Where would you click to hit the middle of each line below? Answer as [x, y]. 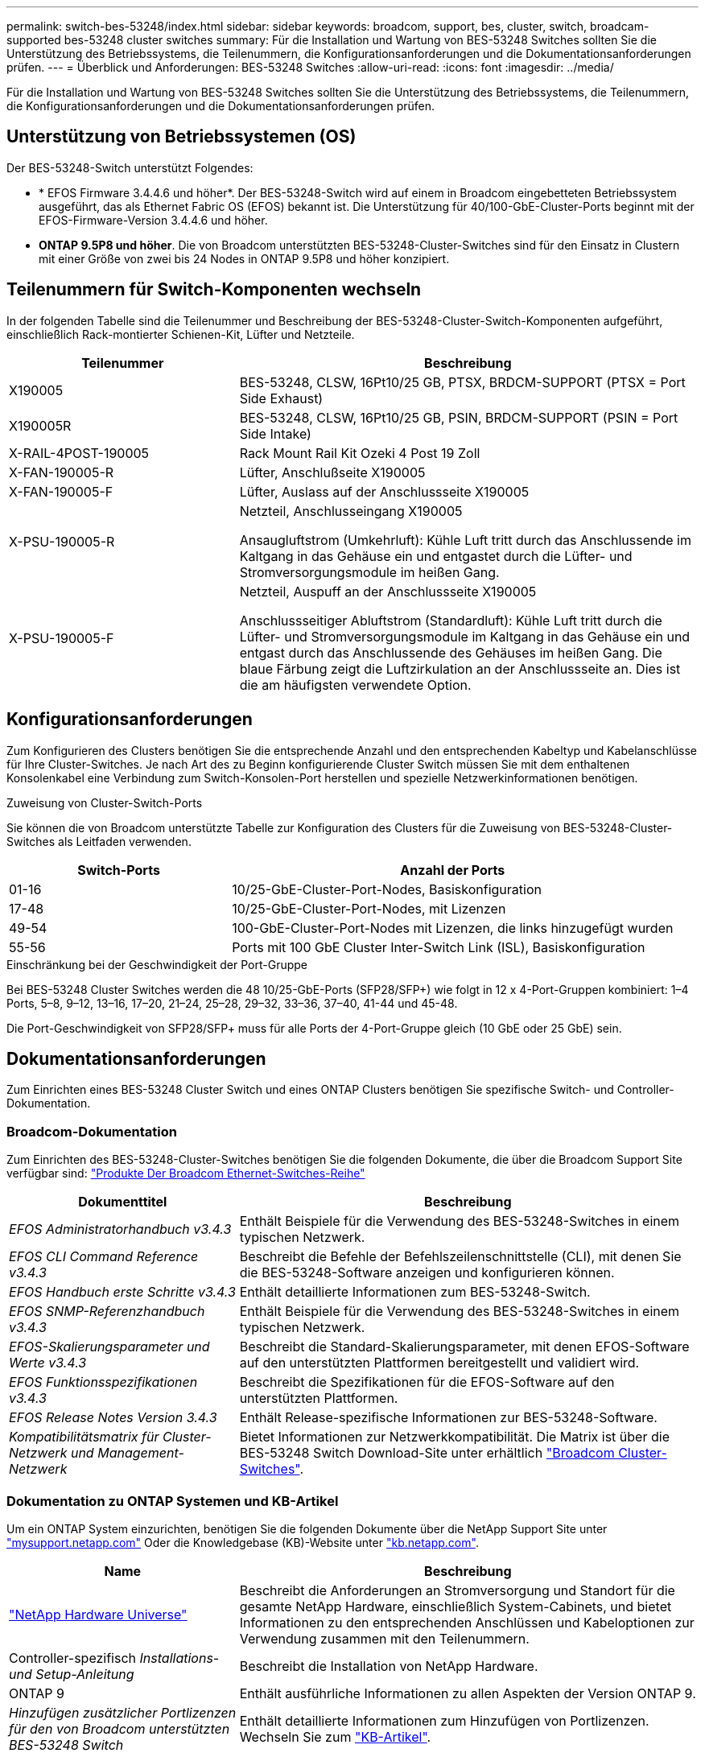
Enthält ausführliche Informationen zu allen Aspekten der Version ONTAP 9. [468, 1693]
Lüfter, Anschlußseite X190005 [332, 472]
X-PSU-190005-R [62, 541]
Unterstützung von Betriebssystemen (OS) [181, 137]
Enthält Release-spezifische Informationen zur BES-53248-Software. [448, 1418]
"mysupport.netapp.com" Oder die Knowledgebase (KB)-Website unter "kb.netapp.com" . [243, 1542]
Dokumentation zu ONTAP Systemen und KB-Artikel [173, 1501]
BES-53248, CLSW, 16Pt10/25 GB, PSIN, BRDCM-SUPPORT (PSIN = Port [459, 417]
